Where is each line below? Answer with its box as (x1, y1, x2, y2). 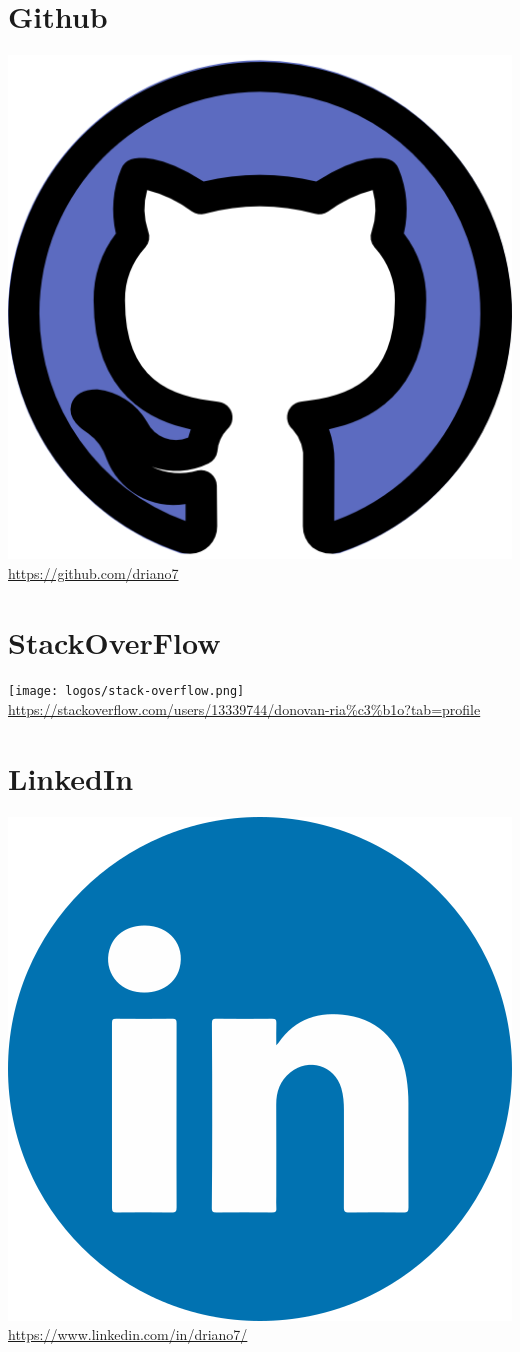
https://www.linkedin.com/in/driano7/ (8, 1324, 248, 1345)
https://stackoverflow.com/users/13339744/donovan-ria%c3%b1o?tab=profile (8, 699, 481, 720)
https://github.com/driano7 (8, 562, 179, 583)
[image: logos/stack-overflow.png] (8, 684, 245, 699)
